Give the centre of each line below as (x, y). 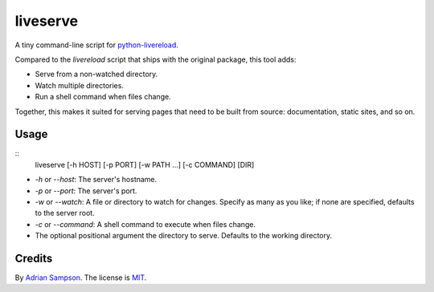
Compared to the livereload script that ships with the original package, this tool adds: (156, 59)
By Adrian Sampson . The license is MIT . (81, 278)
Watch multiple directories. (80, 85)
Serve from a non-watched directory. (96, 74)
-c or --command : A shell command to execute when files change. (145, 224)
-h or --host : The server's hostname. (96, 180)
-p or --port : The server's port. (86, 191)
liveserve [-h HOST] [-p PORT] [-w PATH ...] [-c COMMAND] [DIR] (145, 164)
